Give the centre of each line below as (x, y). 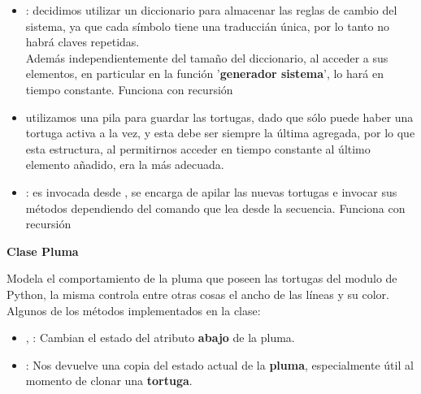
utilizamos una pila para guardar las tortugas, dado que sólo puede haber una (219, 117)
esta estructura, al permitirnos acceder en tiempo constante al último (198, 148)
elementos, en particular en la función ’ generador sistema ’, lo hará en (204, 74)
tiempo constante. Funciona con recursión (129, 89)
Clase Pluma (43, 251)
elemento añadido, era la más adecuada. (125, 165)
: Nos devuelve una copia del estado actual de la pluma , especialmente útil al (219, 364)
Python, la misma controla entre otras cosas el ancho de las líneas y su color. (198, 294)
